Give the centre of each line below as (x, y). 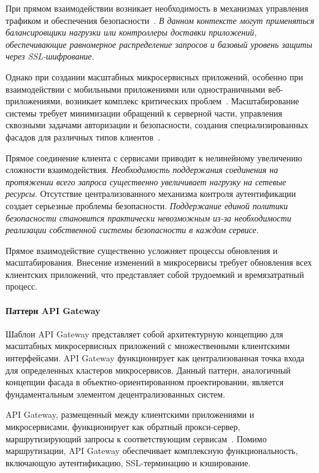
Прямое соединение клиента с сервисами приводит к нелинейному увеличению (154, 157)
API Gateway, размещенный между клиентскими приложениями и (130, 414)
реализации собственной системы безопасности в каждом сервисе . (132, 230)
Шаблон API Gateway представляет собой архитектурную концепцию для (144, 333)
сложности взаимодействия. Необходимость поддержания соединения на (142, 170)
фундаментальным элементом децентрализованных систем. (116, 394)
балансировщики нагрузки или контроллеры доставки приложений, (131, 32)
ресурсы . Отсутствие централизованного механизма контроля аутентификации (151, 194)
